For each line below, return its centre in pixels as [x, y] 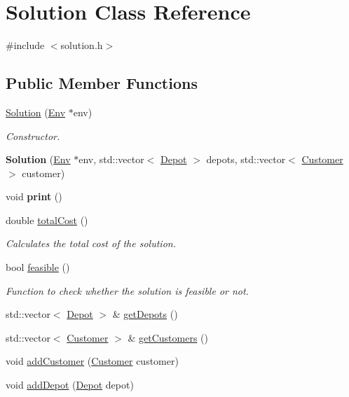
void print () [34, 196]
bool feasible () [38, 267]
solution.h [82, 45]
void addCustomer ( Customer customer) [92, 361]
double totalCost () [47, 220]
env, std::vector [111, 159]
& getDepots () [145, 314]
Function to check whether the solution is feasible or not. [127, 290]
